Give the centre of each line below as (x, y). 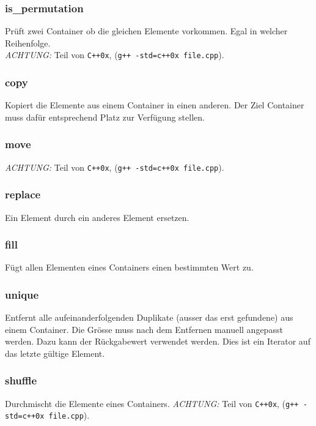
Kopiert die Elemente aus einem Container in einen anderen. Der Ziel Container (155, 105)
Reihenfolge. (28, 43)
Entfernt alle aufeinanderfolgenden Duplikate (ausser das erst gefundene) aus (149, 317)
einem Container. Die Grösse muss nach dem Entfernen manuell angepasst (144, 329)
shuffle (21, 380)
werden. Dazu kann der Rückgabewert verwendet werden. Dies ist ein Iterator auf (158, 341)
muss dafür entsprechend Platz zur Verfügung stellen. (105, 117)
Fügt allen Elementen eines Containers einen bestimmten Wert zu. (129, 267)
